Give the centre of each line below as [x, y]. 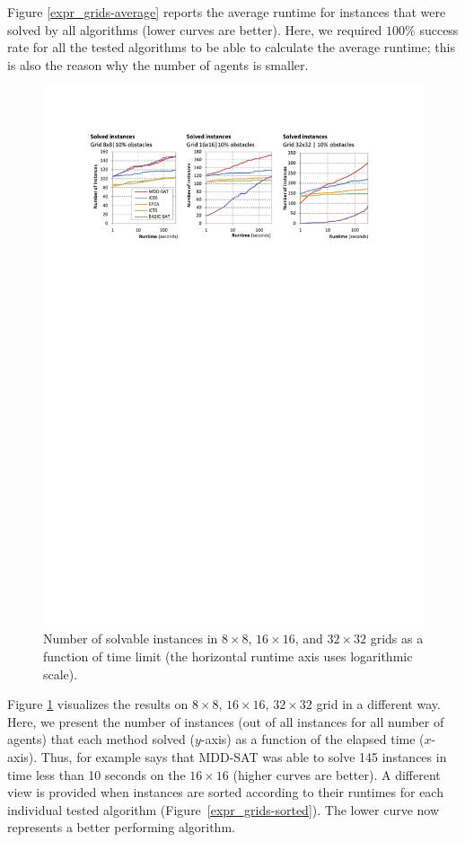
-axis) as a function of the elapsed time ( [312, 739]
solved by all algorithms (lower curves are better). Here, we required [195, 29]
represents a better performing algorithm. [121, 827]
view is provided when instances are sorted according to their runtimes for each [225, 792]
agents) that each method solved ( [101, 739]
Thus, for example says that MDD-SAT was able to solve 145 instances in [244, 757]
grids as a [397, 638]
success [439, 29]
